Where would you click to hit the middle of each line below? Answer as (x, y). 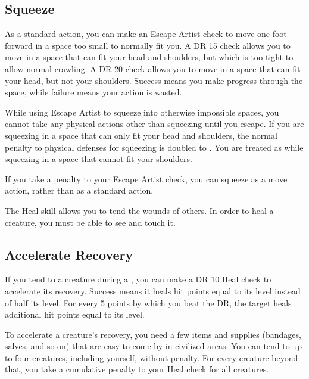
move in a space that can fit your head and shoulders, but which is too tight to (149, 57)
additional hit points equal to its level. (75, 314)
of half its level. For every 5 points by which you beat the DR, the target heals (148, 302)
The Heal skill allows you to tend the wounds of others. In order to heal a (139, 210)
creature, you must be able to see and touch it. (90, 222)
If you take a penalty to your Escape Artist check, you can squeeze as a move (146, 178)
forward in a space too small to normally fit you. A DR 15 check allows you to (148, 45)
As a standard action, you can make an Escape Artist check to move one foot (146, 34)
